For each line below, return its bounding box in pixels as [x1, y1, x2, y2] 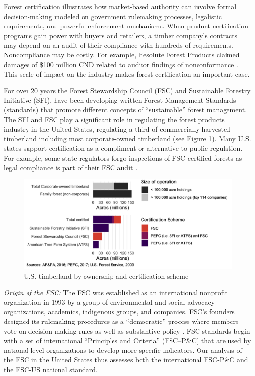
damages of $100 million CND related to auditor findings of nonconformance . [4, 59, 238, 69]
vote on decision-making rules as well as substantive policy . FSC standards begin [4, 325, 250, 336]
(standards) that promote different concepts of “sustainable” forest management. [4, 104, 247, 114]
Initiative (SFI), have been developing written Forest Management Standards [4, 95, 236, 105]
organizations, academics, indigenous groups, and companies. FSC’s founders [4, 306, 235, 317]
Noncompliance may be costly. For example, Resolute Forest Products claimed [4, 49, 240, 59]
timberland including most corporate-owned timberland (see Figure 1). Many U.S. [4, 133, 251, 143]
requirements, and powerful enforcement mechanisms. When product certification [4, 21, 249, 31]
